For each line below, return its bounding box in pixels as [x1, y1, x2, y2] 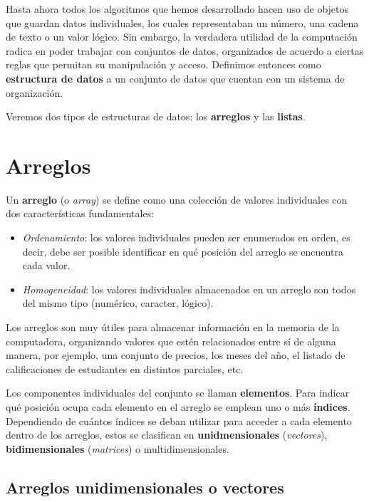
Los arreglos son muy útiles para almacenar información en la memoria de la [6, 320, 340, 335]
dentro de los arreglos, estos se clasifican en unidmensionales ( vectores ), [6, 427, 328, 442]
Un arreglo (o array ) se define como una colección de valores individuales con [6, 192, 348, 206]
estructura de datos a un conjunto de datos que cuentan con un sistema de [6, 70, 345, 85]
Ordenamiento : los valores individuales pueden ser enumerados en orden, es [22, 230, 350, 245]
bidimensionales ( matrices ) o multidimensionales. [6, 441, 229, 456]
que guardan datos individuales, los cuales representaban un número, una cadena [6, 15, 359, 30]
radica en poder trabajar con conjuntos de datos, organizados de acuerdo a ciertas [6, 43, 364, 58]
